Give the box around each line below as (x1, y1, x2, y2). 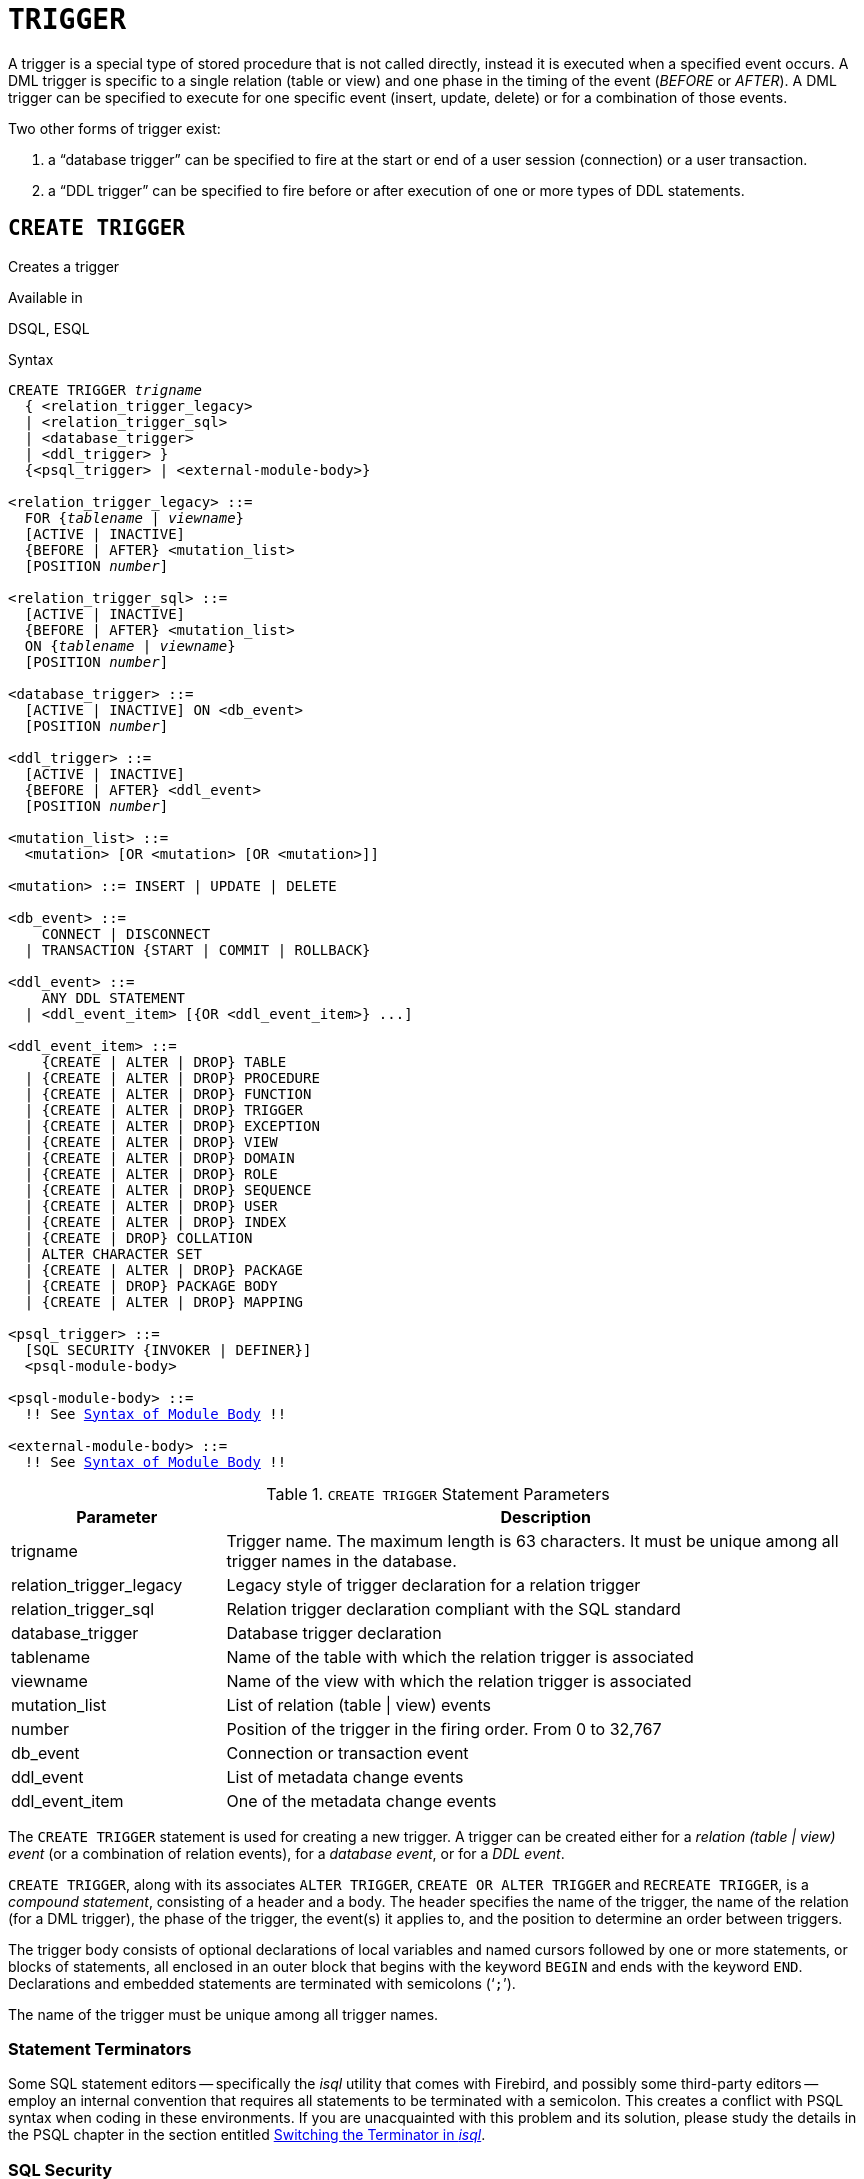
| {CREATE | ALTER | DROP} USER (24, 1197, 278, 1214)
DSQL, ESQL (8, 319, 90, 337)
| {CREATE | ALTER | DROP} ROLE (24, 1165, 278, 1182)
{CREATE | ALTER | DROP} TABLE (41, 1053, 287, 1070)
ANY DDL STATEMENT (41, 989, 186, 1006)
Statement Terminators (8, 2038, 192, 2059)
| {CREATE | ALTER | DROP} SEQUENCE (24, 1181, 312, 1198)
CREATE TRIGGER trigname (8, 381, 202, 398)
